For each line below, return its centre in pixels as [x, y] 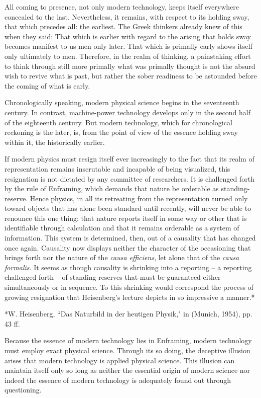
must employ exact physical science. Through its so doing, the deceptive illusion [127, 350]
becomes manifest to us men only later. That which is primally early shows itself [128, 46]
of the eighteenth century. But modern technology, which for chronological [118, 122]
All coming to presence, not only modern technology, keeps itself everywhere [122, 7]
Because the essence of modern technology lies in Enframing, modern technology [128, 340]
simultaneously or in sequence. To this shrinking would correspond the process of [129, 287]
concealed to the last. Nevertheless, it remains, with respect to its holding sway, [127, 16]
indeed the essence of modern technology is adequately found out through [118, 380]
